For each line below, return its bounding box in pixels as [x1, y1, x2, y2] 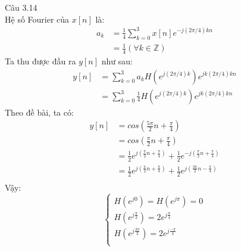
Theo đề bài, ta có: [5, 106, 74, 118]
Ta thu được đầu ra [5, 54, 76, 67]
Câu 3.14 [5, 1, 37, 13]
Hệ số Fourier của [5, 13, 70, 25]
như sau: [101, 54, 133, 67]
